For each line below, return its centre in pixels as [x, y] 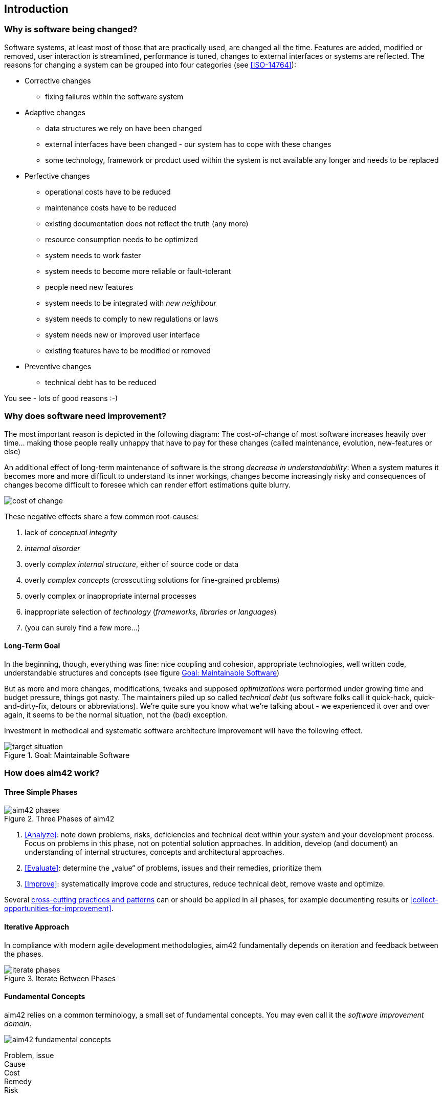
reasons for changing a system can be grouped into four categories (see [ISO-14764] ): [150, 65]
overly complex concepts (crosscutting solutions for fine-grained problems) [152, 580]
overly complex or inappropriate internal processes [110, 596]
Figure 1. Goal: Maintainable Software [67, 755]
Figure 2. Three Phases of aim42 [59, 819]
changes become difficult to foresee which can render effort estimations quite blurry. [148, 484]
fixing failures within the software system [114, 96]
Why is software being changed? [71, 29]
